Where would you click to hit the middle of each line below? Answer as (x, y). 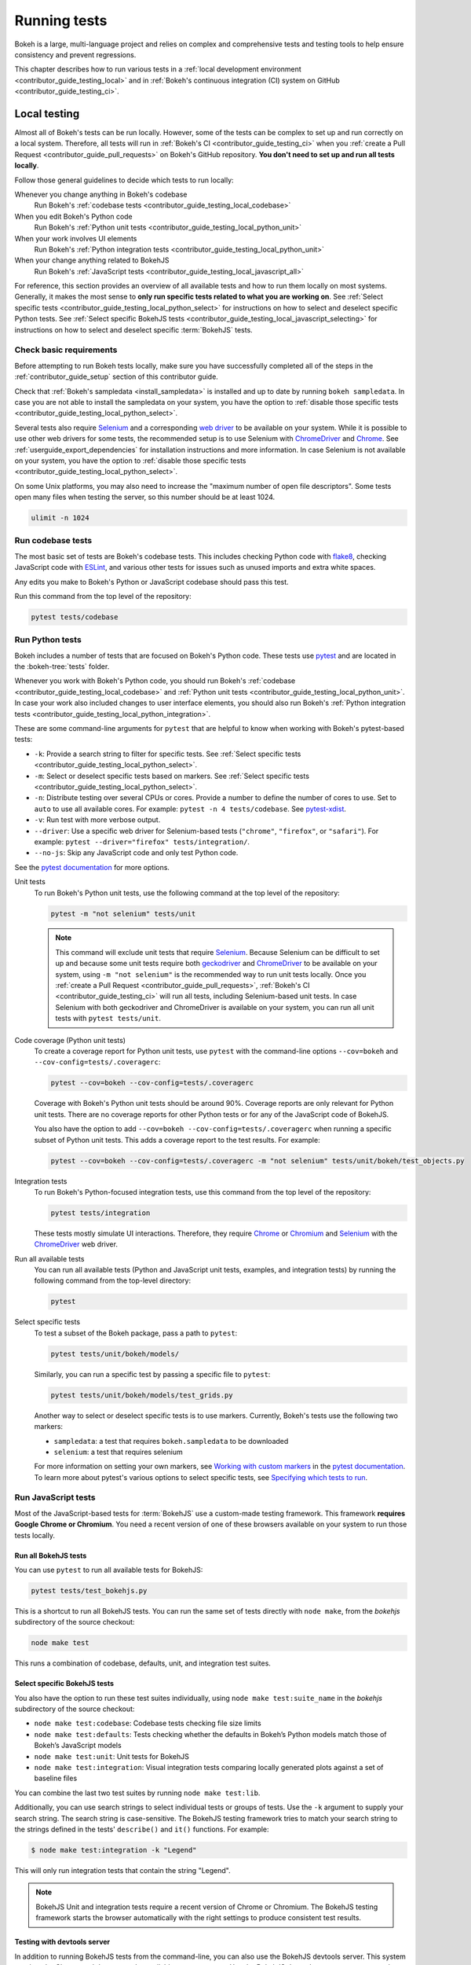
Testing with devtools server (62, 1942)
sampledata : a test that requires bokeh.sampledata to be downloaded (171, 1441)
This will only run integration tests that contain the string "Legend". (122, 1870)
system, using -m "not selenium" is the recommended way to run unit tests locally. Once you (211, 974)
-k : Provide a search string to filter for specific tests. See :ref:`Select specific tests (168, 754)
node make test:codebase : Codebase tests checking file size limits (148, 1723)
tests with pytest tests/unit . (108, 1019)
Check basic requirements (66, 350)
